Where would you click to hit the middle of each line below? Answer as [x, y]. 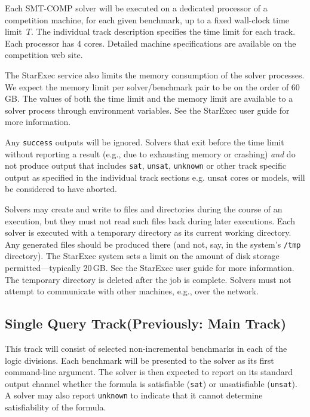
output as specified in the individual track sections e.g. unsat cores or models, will [155, 177]
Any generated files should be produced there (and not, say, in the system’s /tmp [153, 244]
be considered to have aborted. [61, 189]
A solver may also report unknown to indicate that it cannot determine [134, 395]
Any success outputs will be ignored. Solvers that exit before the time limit [145, 141]
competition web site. [44, 55]
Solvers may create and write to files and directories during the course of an [144, 209]
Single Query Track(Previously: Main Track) [146, 323]
